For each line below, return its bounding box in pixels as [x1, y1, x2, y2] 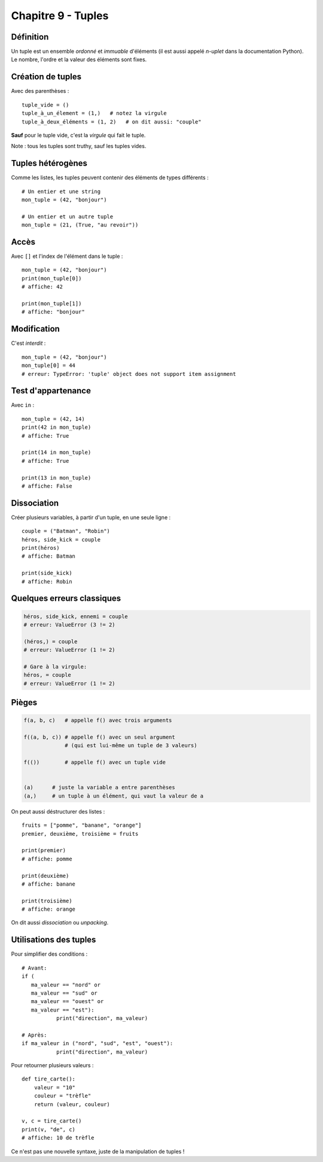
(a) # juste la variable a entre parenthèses [23, 784, 176, 791]
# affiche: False [22, 483, 72, 489]
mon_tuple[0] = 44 [22, 362, 76, 369]
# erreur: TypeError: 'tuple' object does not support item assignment [22, 371, 236, 377]
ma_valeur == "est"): [31, 1006, 95, 1013]
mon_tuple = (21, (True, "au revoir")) [22, 222, 139, 228]
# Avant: [22, 964, 47, 971]
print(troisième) [22, 897, 72, 904]
